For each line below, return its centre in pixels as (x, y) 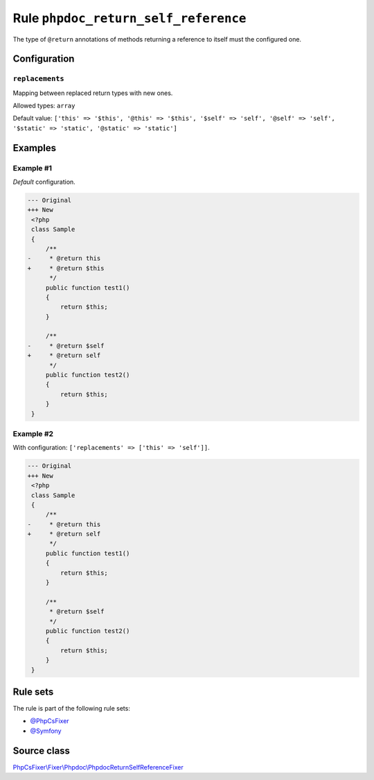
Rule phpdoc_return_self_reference (130, 18)
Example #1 (32, 168)
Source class (42, 751)
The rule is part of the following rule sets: (72, 709)
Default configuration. (44, 182)
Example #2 (33, 433)
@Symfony (46, 731)
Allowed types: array (44, 106)
